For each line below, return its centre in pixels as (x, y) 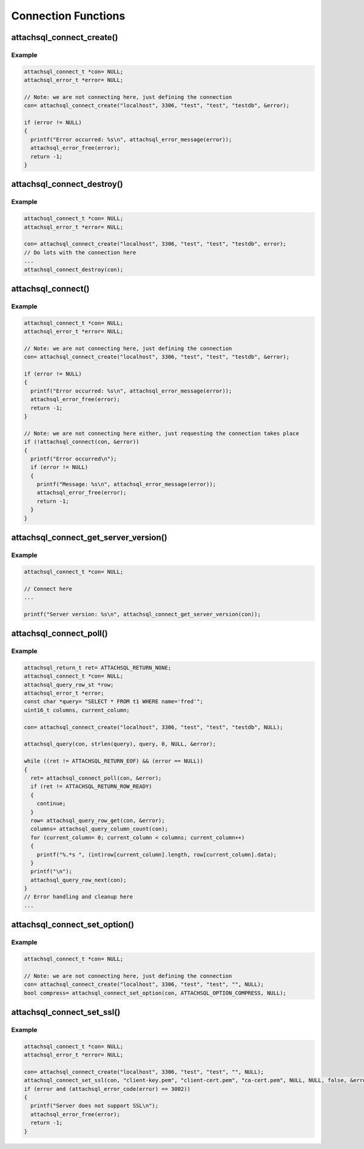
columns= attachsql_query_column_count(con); (99, 829)
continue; (51, 804)
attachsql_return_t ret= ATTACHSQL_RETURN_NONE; (98, 668)
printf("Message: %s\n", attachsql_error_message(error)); (126, 484)
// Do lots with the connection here (80, 252)
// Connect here (48, 589)
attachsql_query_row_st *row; (69, 685)
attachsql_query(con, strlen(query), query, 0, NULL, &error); (120, 744)
